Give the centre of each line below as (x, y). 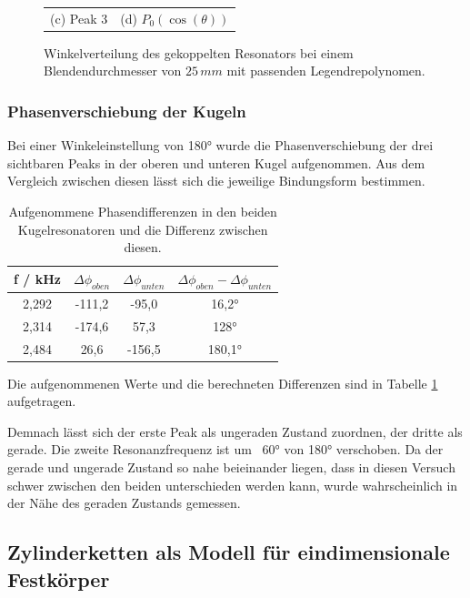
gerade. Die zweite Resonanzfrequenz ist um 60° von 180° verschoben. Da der (225, 449)
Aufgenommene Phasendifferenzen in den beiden (143, 212)
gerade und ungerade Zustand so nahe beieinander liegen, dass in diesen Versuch (231, 467)
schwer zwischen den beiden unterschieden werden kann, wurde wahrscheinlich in (233, 485)
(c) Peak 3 (79, 18)
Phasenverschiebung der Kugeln (127, 111)
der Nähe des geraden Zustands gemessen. (124, 503)
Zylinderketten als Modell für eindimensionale (229, 552)
